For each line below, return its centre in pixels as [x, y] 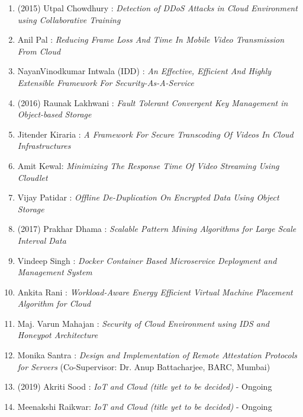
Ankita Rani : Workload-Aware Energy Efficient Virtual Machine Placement [155, 292]
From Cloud [39, 51]
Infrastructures [44, 146]
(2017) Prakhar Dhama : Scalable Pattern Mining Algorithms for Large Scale [157, 229]
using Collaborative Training [69, 19]
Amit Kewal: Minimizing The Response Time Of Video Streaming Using [148, 165]
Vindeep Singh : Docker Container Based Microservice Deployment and [147, 260]
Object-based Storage [54, 114]
